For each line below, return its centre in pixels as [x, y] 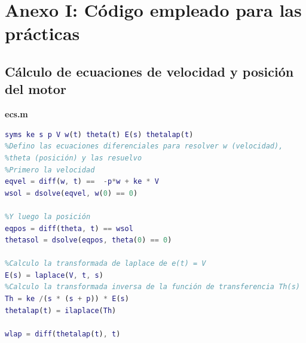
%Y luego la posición [48, 216]
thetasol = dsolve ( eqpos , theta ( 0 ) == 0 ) [88, 240]
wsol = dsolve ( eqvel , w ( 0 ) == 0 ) [71, 193]
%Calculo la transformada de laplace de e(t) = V [105, 264]
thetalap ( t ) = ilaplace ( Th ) [61, 310]
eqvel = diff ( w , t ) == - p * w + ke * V [82, 182]
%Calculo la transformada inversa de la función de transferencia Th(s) [152, 287]
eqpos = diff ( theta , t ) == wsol [69, 228]
